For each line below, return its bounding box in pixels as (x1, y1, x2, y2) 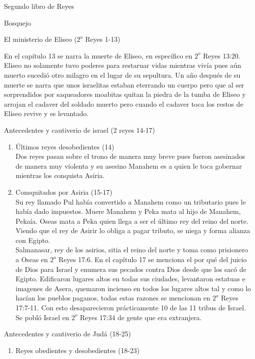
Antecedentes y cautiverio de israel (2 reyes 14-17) (4, 124, 155, 135)
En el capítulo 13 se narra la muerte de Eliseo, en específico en (4, 50, 193, 60)
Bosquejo (4, 17, 31, 28)
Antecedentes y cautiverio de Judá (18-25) (4, 329, 131, 339)
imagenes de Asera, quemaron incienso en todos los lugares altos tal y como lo (15, 283, 251, 293)
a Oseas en (15, 254, 48, 265)
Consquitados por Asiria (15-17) (15, 186, 113, 197)
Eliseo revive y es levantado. (4, 108, 89, 119)
